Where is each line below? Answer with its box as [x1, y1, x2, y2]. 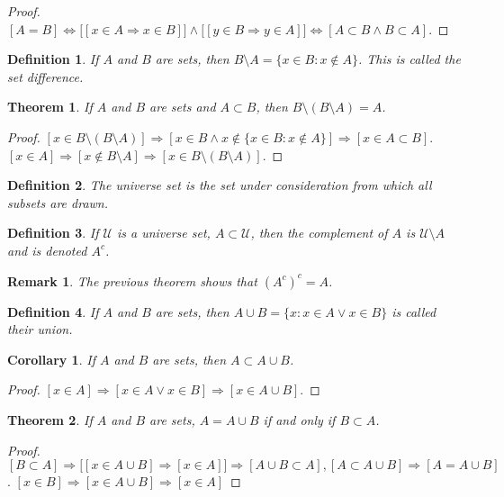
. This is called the [358, 50, 461, 68]
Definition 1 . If [7, 50, 99, 68]
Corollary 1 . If [7, 349, 95, 368]
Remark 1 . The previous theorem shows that [7, 271, 257, 290]
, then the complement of [250, 223, 388, 242]
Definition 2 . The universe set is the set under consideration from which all [7, 176, 432, 194]
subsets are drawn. [7, 193, 108, 212]
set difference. [7, 67, 84, 86]
